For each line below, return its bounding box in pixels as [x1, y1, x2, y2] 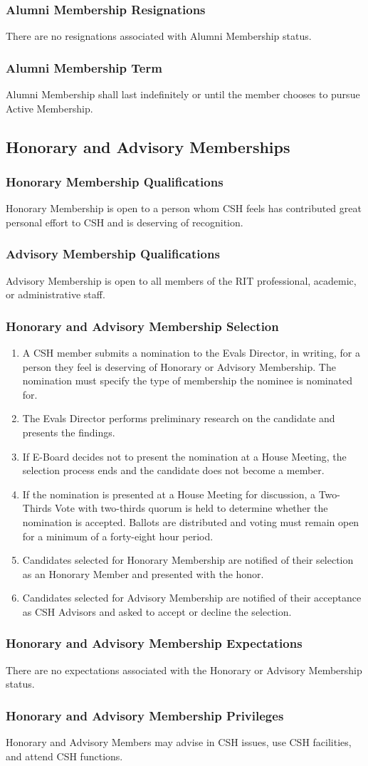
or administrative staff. [6, 287, 105, 302]
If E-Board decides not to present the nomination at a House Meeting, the [22, 448, 347, 463]
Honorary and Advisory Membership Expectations [6, 634, 303, 652]
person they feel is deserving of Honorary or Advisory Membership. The [22, 359, 336, 374]
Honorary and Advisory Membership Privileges [6, 706, 284, 724]
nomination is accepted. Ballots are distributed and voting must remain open [22, 514, 359, 529]
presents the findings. [22, 425, 115, 439]
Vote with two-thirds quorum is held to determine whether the [55, 500, 328, 515]
